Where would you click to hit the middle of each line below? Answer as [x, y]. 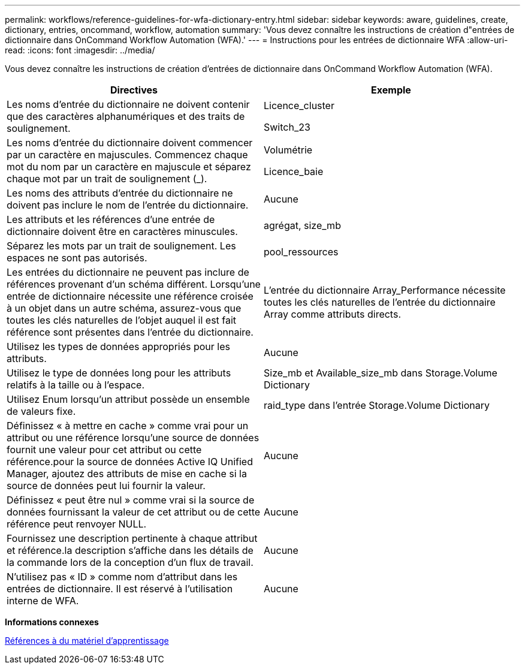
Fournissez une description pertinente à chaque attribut [132, 538]
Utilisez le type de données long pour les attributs [119, 373]
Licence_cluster [299, 106]
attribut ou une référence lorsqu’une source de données [133, 438]
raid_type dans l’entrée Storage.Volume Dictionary [377, 405]
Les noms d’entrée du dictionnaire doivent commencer [130, 143]
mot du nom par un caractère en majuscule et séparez [129, 167]
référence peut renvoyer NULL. [77, 524]
